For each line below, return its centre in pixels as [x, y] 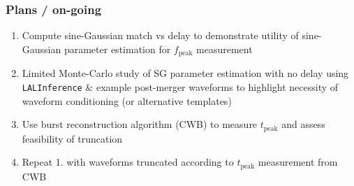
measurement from [298, 162]
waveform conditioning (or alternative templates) [127, 100]
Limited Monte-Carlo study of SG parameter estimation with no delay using [185, 73]
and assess [303, 124]
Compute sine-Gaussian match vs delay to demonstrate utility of [160, 35]
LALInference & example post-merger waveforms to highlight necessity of [180, 86]
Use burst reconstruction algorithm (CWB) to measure [140, 124]
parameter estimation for [117, 49]
